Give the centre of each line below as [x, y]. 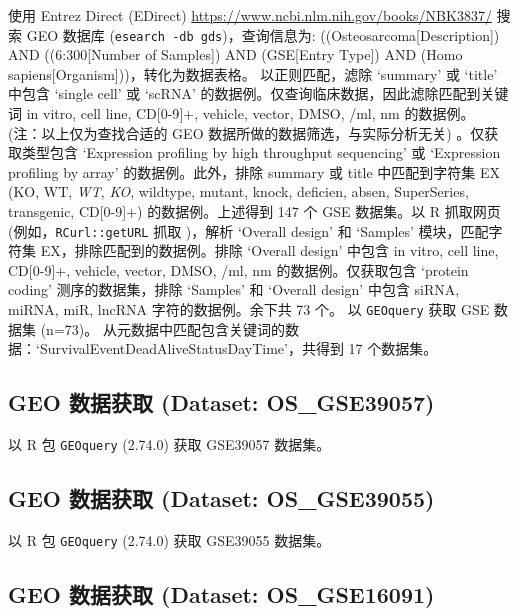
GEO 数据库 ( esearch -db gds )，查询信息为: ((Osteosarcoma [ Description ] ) [263, 34]
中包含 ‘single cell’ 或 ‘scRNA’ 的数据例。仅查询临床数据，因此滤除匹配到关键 [258, 93]
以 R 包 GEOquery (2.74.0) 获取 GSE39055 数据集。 [169, 539]
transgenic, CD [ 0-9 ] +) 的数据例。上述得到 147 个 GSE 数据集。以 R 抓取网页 [254, 211]
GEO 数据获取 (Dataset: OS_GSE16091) [221, 593]
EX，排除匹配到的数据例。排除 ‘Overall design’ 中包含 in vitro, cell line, [269, 250]
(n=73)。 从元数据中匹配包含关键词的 [162, 328]
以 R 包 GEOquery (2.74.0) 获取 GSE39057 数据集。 [169, 444]
